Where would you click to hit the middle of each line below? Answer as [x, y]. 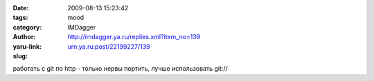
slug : [20, 56]
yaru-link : [27, 46]
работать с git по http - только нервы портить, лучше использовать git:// [120, 69]
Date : [21, 8]
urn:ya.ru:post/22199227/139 [109, 46]
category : [27, 27]
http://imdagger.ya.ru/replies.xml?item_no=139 [134, 37]
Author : [24, 37]
